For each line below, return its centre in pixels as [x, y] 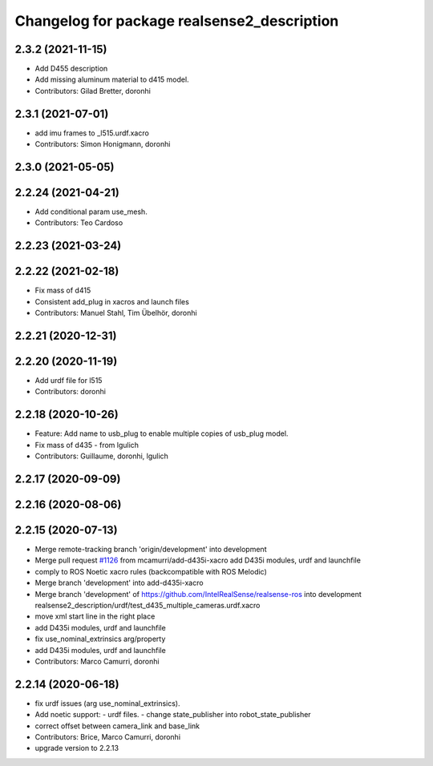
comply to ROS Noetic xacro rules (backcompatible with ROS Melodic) [151, 571]
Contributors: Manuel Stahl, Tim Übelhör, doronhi [116, 313]
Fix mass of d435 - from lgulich [87, 445]
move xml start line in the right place [95, 616]
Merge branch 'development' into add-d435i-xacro [119, 583]
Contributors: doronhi [70, 392]
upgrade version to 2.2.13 [77, 748]
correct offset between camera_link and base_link [117, 726]
